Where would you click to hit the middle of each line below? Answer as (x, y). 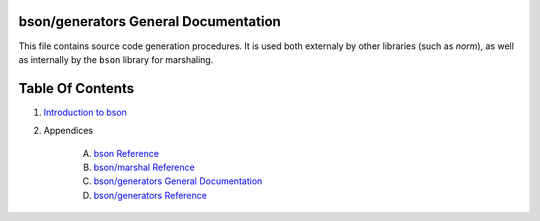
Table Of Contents (76, 88)
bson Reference (126, 153)
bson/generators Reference (150, 195)
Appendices (68, 131)
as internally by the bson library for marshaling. (116, 59)
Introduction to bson (85, 112)
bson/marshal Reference (144, 167)
